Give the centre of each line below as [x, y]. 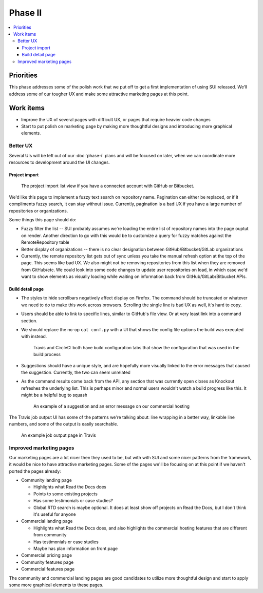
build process [47, 355]
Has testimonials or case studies [66, 542]
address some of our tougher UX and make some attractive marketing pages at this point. [99, 94]
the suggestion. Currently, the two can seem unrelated [76, 372]
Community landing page [47, 480]
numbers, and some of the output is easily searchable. [64, 424]
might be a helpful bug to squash [54, 395]
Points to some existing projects [66, 494]
